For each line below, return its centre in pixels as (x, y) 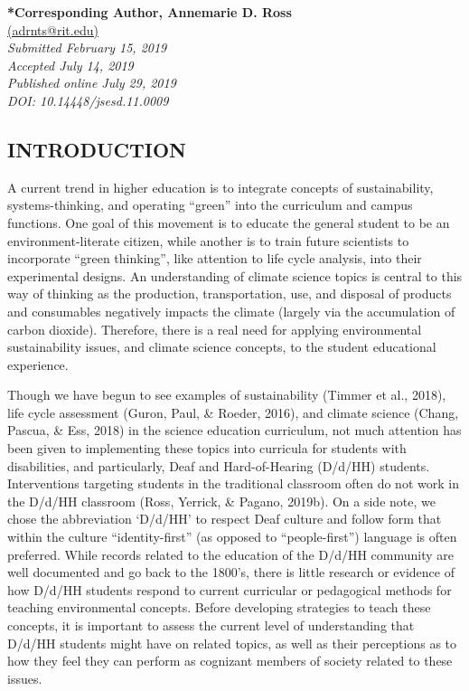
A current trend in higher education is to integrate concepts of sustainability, (220, 187)
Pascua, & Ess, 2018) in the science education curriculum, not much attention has (234, 430)
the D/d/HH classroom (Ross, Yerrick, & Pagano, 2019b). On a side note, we (221, 501)
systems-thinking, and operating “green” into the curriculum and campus (210, 205)
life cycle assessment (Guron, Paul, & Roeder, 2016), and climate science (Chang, (233, 412)
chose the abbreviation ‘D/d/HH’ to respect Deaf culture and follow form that (225, 519)
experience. (38, 364)
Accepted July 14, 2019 (70, 65)
